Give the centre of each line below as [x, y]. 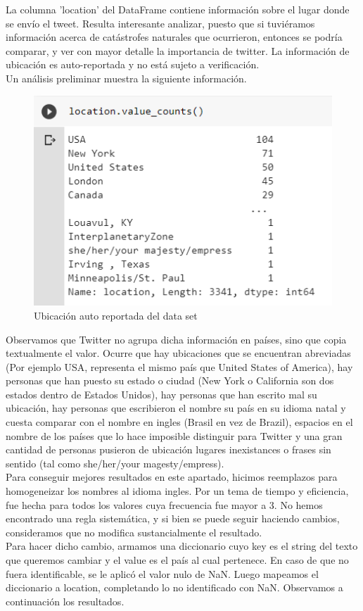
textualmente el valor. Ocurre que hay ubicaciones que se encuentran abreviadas [178, 353]
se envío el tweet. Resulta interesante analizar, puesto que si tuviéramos [160, 23]
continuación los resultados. [65, 601]
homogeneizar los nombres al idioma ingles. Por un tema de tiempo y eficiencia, [177, 491]
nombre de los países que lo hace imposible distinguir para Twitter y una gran [174, 435]
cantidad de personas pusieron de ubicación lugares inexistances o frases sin [168, 449]
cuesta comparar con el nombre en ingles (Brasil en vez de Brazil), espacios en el [179, 422]
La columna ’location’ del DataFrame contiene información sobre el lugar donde [178, 9]
